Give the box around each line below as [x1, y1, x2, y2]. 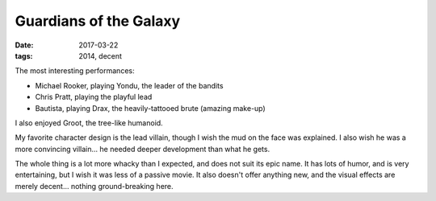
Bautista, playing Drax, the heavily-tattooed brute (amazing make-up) [35, 103, 266, 113]
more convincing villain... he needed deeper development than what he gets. [15, 144, 270, 154]
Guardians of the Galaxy [15, 12, 181, 30]
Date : [15, 40, 34, 50]
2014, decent [78, 51, 123, 60]
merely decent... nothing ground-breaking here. [15, 181, 174, 191]
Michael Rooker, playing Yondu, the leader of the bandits [35, 80, 224, 90]
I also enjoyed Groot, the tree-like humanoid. [15, 117, 163, 128]
